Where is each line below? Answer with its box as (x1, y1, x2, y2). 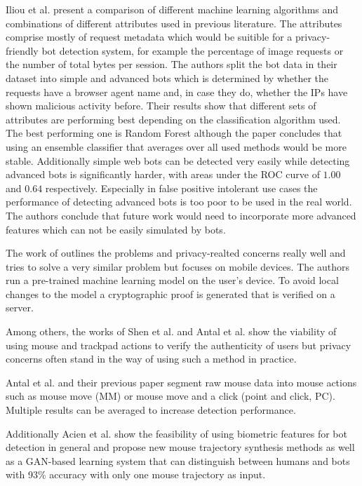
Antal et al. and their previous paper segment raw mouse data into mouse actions (6, 374, 357, 389)
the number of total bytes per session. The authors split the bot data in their (6, 57, 337, 72)
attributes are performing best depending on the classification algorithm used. (6, 112, 341, 126)
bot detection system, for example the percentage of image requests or (41, 43, 344, 58)
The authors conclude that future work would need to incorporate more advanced (6, 208, 356, 222)
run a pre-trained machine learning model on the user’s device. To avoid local (6, 273, 339, 288)
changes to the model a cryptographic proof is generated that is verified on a (6, 286, 335, 301)
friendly (6, 43, 39, 58)
